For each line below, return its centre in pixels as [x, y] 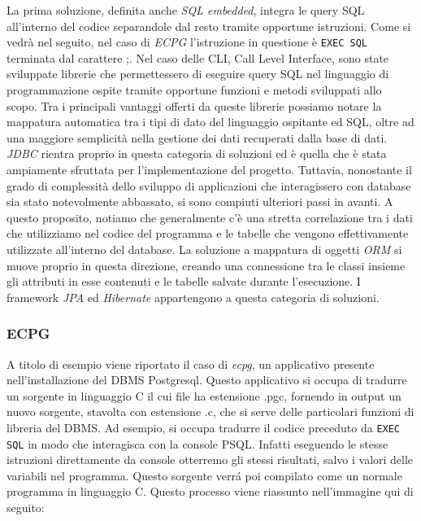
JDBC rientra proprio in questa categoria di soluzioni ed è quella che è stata [197, 153]
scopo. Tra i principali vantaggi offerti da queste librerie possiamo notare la [194, 105]
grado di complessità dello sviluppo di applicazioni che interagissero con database [209, 185]
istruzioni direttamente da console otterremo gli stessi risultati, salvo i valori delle [210, 460]
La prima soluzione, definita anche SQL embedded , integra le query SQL [186, 10]
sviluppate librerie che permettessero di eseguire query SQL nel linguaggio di [198, 74]
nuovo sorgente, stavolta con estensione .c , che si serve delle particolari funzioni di [210, 412]
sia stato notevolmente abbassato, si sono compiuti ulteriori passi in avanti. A [200, 201]
